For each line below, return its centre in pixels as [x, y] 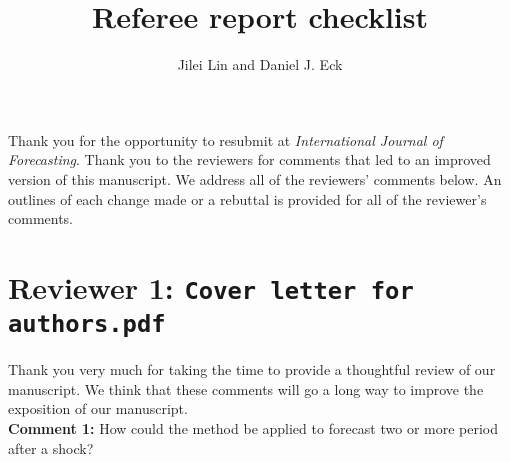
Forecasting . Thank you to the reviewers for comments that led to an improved [249, 159]
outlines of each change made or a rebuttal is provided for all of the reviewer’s [247, 198]
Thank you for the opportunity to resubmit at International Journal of [225, 139]
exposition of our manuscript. [98, 408]
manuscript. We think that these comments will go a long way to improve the [246, 388]
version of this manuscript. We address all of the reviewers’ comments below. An [255, 178]
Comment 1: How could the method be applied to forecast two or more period [253, 428]
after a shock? [51, 447]
